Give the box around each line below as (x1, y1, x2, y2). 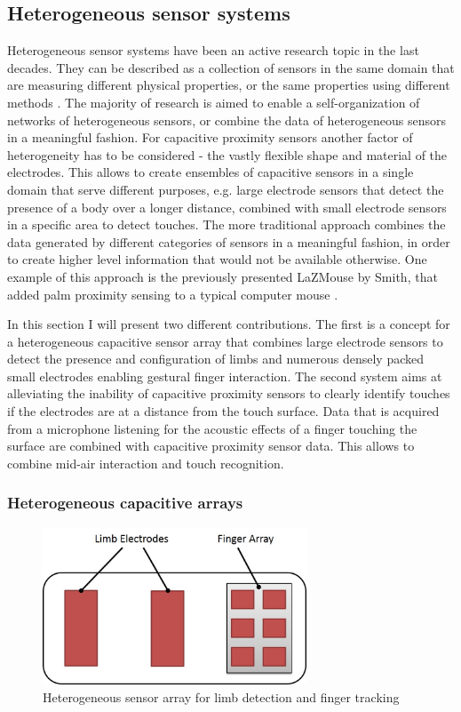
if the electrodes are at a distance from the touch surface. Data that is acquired (7, 402, 440, 420)
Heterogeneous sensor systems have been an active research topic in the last (7, 41, 419, 60)
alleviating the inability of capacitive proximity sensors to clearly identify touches (7, 384, 450, 403)
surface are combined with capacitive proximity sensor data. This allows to (7, 436, 415, 455)
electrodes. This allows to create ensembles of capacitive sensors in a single (7, 163, 414, 181)
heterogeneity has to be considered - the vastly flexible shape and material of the (7, 145, 448, 164)
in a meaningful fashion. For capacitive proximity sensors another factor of (7, 128, 413, 147)
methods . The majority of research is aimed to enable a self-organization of (7, 92, 420, 111)
